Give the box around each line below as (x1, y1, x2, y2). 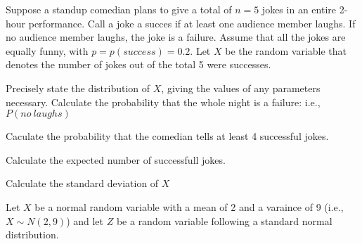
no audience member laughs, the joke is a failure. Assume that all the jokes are (6, 30, 346, 44)
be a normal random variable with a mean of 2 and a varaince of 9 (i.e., (34, 199, 344, 214)
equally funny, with (6, 43, 89, 58)
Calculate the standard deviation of (6, 176, 159, 191)
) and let (66, 213, 104, 228)
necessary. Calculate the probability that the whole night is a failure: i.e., (6, 94, 321, 109)
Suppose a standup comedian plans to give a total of (6, 2, 232, 16)
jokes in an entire (261, 2, 336, 16)
